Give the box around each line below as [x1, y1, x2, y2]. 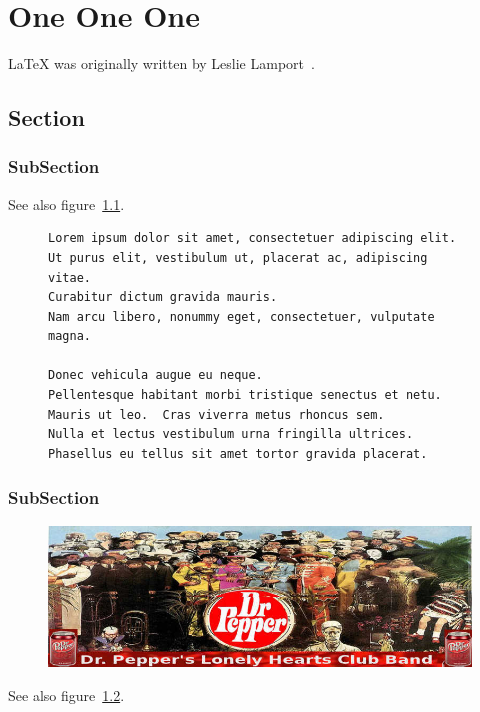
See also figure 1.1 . [8, 193, 125, 214]
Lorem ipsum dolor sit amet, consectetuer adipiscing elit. [48, 231, 457, 246]
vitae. [48, 270, 91, 285]
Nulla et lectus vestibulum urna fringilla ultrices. [48, 427, 414, 442]
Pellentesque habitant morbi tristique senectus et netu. [48, 388, 442, 403]
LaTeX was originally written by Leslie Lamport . [8, 53, 315, 74]
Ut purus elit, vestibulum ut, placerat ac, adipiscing [48, 250, 428, 265]
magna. [48, 329, 91, 344]
